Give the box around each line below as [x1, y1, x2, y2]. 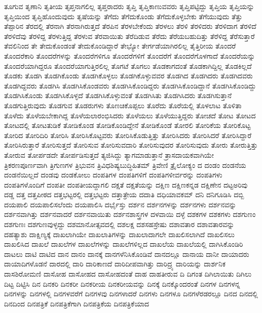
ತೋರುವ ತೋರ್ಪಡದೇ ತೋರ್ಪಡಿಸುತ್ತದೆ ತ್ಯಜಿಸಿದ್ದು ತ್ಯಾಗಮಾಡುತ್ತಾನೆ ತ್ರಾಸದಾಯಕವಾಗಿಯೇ [4, 149, 214, 160]
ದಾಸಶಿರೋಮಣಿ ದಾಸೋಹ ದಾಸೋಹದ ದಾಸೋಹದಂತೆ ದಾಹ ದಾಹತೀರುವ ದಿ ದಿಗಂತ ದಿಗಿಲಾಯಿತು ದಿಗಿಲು [4, 269, 252, 279]
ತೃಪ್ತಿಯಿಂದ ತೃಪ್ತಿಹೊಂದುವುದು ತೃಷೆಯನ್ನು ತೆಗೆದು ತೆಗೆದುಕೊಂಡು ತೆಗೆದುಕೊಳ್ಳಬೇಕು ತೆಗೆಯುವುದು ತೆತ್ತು [4, 11, 243, 21]
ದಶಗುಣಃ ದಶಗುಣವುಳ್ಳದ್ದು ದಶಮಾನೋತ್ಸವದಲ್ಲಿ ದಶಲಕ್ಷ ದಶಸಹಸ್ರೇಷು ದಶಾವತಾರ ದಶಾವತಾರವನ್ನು [4, 219, 235, 230]
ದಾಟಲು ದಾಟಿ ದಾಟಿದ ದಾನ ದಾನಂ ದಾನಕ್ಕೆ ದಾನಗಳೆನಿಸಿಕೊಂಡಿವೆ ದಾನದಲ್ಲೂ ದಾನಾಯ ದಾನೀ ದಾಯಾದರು [4, 248, 249, 259]
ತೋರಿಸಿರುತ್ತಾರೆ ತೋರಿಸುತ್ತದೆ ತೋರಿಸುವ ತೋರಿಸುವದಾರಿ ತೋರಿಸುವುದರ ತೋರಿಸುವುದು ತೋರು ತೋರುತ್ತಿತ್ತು [4, 140, 258, 150]
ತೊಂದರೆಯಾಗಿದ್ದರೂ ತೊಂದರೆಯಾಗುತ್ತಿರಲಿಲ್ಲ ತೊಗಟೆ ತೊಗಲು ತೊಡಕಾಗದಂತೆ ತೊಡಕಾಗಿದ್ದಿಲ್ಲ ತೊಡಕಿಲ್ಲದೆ [4, 60, 252, 71]
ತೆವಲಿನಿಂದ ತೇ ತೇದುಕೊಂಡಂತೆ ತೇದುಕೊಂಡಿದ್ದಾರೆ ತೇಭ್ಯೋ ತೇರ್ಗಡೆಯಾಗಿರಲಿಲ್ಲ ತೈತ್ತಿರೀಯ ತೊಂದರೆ [4, 40, 236, 51]
